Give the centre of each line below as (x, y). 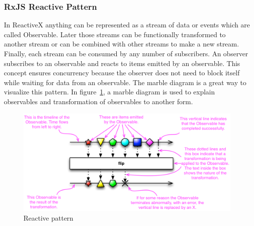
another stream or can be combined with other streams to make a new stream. (122, 44)
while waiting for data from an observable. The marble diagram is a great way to (125, 82)
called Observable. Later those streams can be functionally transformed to (115, 34)
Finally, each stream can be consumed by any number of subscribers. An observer (126, 53)
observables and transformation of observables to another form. (98, 101)
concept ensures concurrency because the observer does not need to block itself (122, 73)
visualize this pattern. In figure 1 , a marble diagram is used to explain (109, 92)
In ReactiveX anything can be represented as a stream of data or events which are (127, 25)
